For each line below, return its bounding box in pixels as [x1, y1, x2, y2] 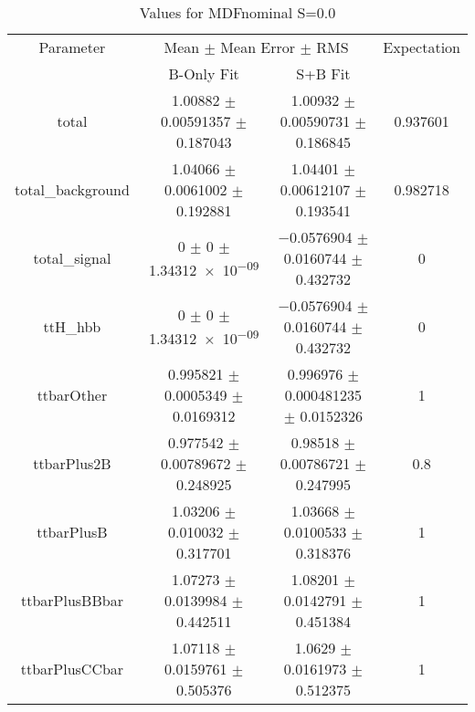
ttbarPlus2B [33, 453, 111, 474]
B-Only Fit [168, 63, 239, 84]
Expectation [383, 37, 460, 58]
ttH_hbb [43, 316, 101, 337]
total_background [15, 179, 130, 200]
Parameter [38, 37, 106, 58]
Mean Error [220, 37, 296, 58]
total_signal [33, 247, 111, 268]
